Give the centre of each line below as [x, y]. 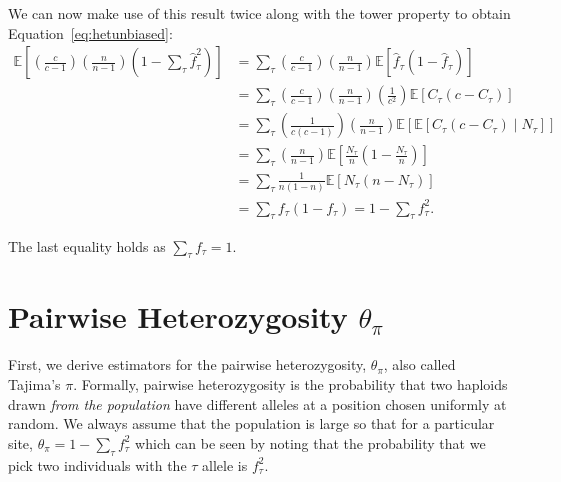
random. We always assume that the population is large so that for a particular [251, 423]
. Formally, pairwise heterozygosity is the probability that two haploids [290, 384]
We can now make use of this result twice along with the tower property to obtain [259, 13]
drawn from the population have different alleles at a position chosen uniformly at [257, 403]
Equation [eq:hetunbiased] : [90, 32]
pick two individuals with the [97, 464]
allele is [225, 464]
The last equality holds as [87, 245]
